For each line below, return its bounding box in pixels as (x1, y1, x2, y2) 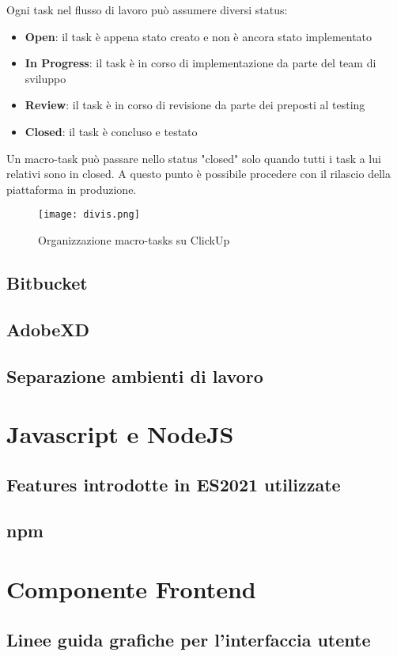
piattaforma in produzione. (6, 180, 137, 197)
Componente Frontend (6, 573, 256, 605)
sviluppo (25, 70, 66, 86)
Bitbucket (6, 270, 88, 294)
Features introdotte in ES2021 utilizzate (6, 472, 341, 496)
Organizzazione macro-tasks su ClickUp (38, 232, 230, 248)
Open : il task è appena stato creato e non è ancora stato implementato (25, 28, 372, 44)
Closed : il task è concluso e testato (25, 123, 198, 139)
